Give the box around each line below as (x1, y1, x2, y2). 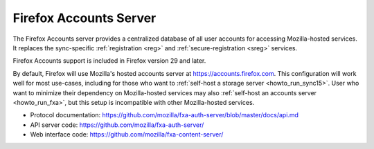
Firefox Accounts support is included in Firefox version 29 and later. (12, 57, 206, 65)
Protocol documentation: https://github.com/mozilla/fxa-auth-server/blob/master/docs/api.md (30, 111, 299, 119)
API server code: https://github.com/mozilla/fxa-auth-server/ (30, 121, 204, 129)
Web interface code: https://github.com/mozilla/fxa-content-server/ (30, 130, 224, 139)
